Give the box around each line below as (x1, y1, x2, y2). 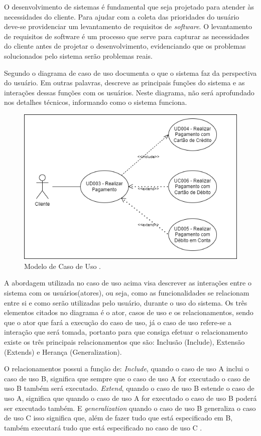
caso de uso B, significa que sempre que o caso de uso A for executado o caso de (4, 373, 250, 383)
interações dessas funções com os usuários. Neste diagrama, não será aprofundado (4, 87, 254, 97)
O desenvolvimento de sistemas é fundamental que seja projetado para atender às (4, 2, 254, 12)
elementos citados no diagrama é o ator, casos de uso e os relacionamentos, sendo (4, 307, 253, 318)
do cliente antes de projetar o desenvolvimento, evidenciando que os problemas (4, 41, 246, 51)
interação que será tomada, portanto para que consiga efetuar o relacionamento (4, 327, 248, 337)
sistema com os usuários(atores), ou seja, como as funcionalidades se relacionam (4, 287, 249, 298)
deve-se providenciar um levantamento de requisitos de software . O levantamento (4, 21, 252, 32)
